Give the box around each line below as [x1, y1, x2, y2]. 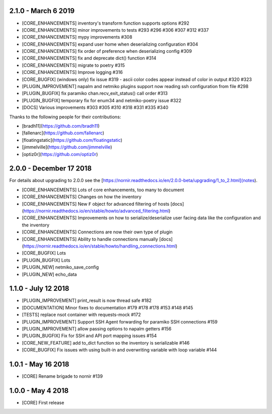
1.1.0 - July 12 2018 [9, 284, 70, 293]
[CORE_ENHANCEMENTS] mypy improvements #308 [22, 34, 132, 40]
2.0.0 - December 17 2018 [9, 164, 92, 173]
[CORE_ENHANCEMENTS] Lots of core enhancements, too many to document [22, 187, 184, 193]
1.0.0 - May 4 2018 [9, 386, 69, 395]
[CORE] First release [22, 399, 64, 405]
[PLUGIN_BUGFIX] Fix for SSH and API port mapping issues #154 [22, 333, 157, 339]
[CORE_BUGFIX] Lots [22, 250, 66, 256]
